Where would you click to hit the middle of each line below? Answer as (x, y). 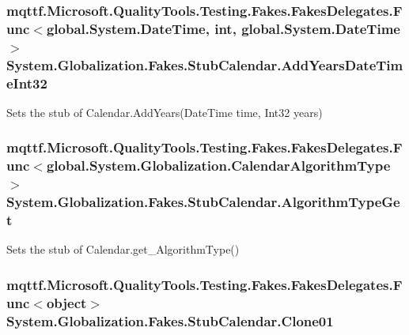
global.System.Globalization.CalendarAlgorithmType (218, 166)
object (66, 302)
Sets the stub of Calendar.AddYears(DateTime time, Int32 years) (165, 112)
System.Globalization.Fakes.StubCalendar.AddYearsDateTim (205, 64)
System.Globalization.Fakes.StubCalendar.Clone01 (170, 320)
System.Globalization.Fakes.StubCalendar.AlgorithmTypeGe (203, 202)
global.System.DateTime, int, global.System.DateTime (223, 28)
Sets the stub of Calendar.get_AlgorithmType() (123, 249)
